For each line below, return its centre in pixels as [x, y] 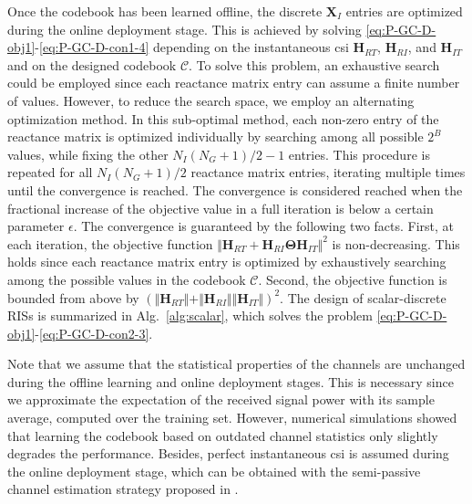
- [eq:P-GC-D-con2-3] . [94, 333]
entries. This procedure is [359, 154]
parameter [36, 226]
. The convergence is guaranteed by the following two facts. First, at [264, 226]
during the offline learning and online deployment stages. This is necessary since [231, 381]
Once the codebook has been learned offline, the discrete [165, 11]
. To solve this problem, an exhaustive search [314, 64]
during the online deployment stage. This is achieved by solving [185, 29]
